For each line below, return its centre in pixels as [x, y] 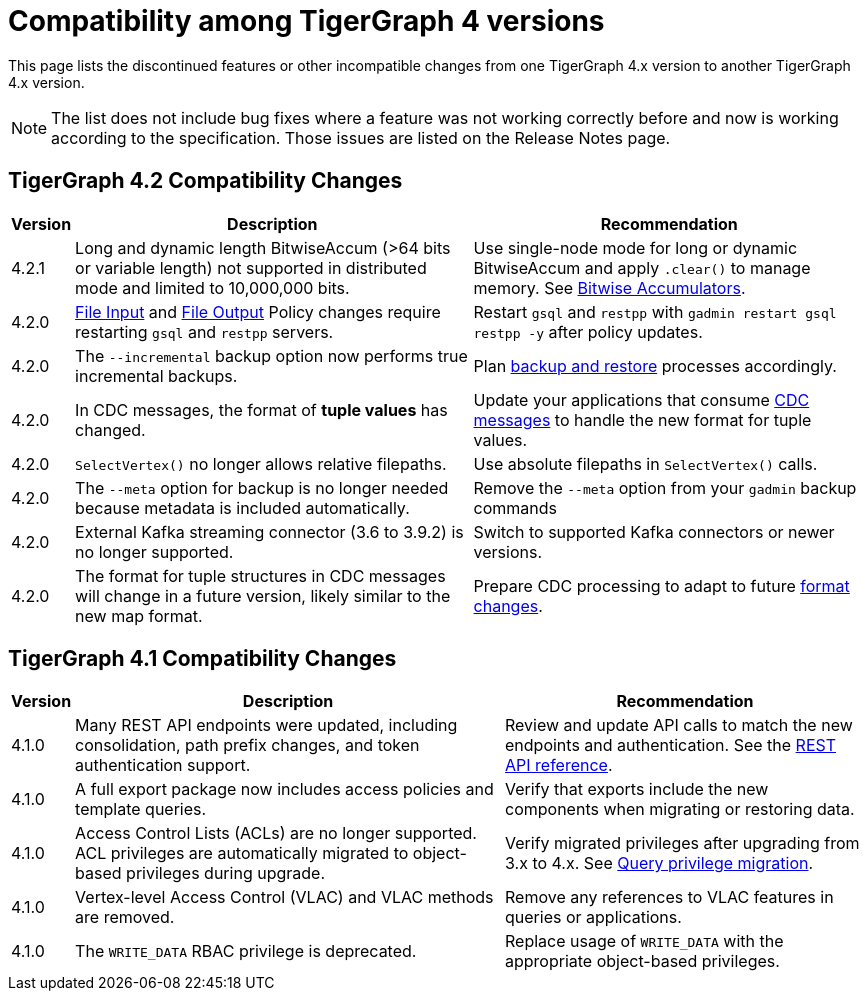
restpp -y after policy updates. [588, 331]
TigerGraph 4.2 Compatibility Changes [205, 181]
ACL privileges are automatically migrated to [242, 853]
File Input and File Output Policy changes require [258, 311]
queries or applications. [593, 917]
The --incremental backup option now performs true [271, 355]
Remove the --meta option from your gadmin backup [665, 487]
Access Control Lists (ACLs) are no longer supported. [276, 833]
